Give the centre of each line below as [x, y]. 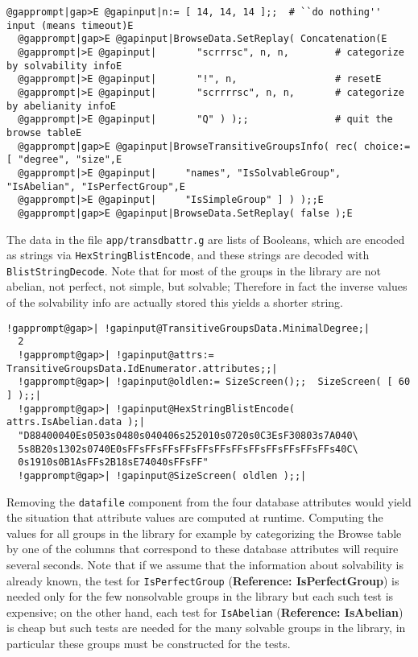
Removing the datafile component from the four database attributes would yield [209, 501]
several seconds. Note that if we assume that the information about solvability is [205, 564]
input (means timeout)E [70, 25]
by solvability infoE [64, 66]
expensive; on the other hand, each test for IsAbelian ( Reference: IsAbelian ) [205, 612]
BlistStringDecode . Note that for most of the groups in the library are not [194, 270]
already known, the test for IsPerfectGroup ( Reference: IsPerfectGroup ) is [203, 580]
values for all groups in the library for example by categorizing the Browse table [204, 533]
